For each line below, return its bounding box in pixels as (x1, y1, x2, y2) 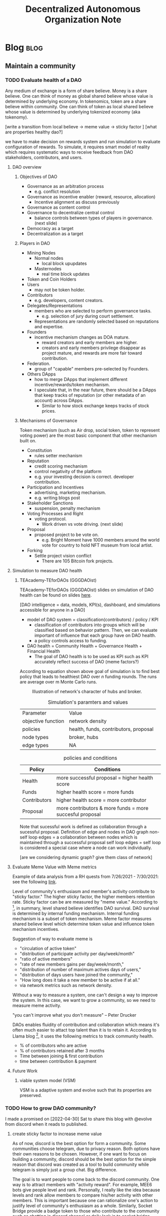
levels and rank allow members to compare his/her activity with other (12, 1192, 153, 1198)
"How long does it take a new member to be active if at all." (19, 977, 140, 983)
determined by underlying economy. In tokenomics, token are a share (5, 98, 147, 104)
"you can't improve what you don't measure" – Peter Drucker (12, 1012, 137, 1018)
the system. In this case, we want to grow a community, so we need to (12, 997, 156, 1003)
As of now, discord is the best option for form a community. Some (12, 1141, 147, 1147)
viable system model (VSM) (19, 1078, 76, 1084)
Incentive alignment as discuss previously (34, 199, 120, 205)
